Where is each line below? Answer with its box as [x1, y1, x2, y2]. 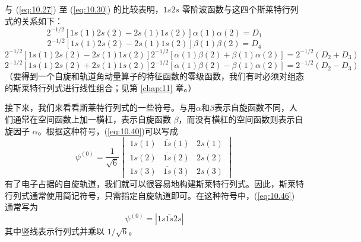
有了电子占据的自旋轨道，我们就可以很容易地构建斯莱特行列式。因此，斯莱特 [5, 178, 304, 190]
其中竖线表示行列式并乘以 [5, 225, 104, 237]
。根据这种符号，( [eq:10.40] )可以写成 [37, 124, 178, 137]
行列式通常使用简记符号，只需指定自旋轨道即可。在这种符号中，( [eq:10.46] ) [5, 189, 295, 201]
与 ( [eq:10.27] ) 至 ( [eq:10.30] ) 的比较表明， [5, 3, 163, 15]
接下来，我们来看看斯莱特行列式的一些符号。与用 [5, 101, 196, 114]
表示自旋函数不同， [214, 101, 289, 114]
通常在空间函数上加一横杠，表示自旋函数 [12, 112, 171, 125]
